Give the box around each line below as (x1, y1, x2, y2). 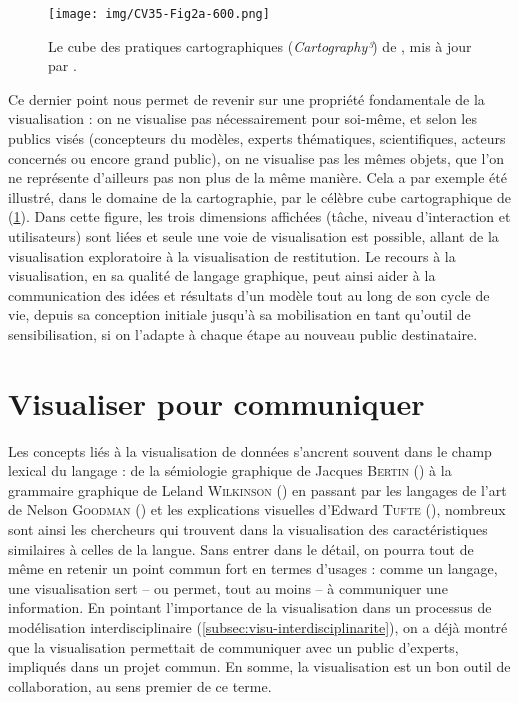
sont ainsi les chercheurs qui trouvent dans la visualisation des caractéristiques (8, 519, 488, 540)
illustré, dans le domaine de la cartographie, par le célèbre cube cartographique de (8, 186, 511, 207)
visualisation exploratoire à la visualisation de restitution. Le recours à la (8, 245, 456, 266)
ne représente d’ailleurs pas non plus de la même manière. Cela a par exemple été (8, 167, 507, 188)
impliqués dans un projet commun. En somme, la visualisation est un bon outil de (8, 656, 511, 677)
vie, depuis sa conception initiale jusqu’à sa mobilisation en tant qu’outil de (8, 304, 471, 325)
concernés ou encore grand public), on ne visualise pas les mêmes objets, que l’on (8, 147, 505, 168)
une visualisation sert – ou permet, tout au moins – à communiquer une (8, 577, 448, 598)
